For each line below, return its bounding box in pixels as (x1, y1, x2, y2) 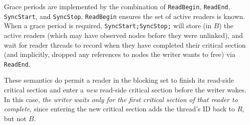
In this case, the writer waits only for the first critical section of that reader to (4, 94, 238, 104)
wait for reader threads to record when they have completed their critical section (4, 39, 246, 50)
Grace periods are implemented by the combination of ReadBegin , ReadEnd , (4, 1, 230, 11)
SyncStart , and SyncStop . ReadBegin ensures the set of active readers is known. (4, 11, 245, 21)
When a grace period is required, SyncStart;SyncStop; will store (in (4, 20, 212, 31)
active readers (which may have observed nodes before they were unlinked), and (4, 30, 243, 40)
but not (4, 113, 26, 123)
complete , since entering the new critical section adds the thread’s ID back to (4, 104, 235, 114)
